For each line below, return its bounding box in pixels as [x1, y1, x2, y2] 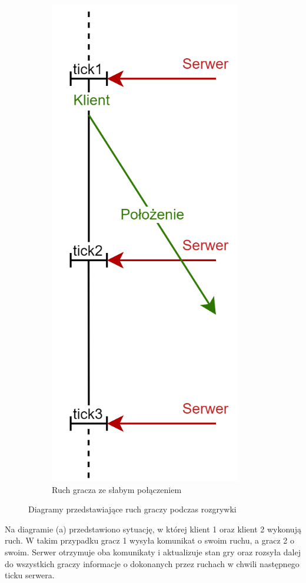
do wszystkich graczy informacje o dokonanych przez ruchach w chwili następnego [5, 557, 300, 569]
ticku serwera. [5, 569, 55, 581]
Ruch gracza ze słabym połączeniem [52, 483, 182, 495]
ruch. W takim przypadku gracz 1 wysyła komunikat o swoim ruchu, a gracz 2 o [5, 534, 294, 547]
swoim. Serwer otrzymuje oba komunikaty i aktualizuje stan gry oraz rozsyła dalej [5, 545, 301, 558]
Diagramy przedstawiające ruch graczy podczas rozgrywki [28, 503, 237, 515]
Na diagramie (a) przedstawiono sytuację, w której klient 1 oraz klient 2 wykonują [5, 522, 301, 535]
